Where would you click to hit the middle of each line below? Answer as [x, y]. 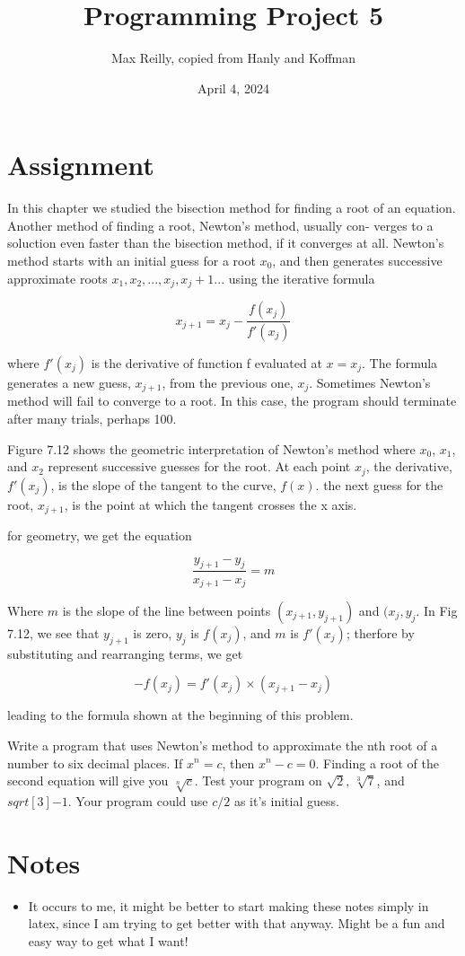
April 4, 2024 [233, 88]
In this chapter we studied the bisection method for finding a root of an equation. [232, 208]
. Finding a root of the [377, 763]
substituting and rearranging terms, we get [125, 653]
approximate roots [57, 278]
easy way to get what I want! [108, 940]
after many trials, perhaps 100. [92, 418]
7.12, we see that [53, 632]
